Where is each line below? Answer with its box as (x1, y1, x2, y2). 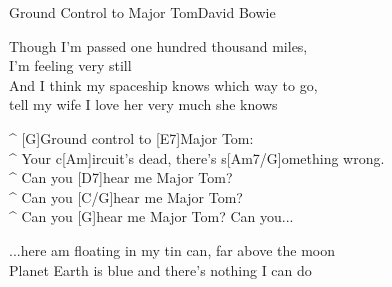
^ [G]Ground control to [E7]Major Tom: (9, 127, 254, 148)
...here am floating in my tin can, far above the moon (9, 239, 335, 260)
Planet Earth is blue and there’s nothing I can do (9, 259, 312, 280)
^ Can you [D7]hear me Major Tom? (9, 167, 233, 188)
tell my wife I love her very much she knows (9, 94, 278, 115)
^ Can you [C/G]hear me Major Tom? (9, 186, 243, 207)
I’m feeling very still (9, 55, 132, 76)
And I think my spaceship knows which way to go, (9, 74, 318, 95)
